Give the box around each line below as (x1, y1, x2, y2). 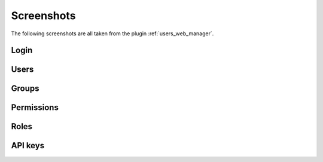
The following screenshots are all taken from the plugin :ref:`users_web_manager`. (11, 30, 214, 37)
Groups (11, 84, 39, 94)
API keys (11, 140, 45, 151)
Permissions (11, 102, 59, 113)
